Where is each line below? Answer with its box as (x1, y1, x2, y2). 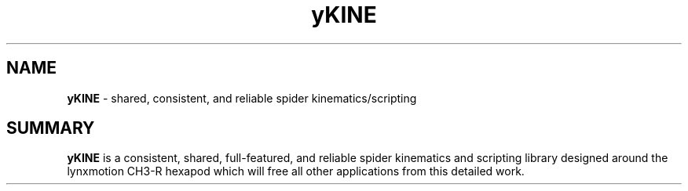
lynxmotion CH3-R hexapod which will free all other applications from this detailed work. (67, 164, 525, 178)
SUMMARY (6, 118, 95, 139)
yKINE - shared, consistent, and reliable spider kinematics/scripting (67, 91, 417, 105)
